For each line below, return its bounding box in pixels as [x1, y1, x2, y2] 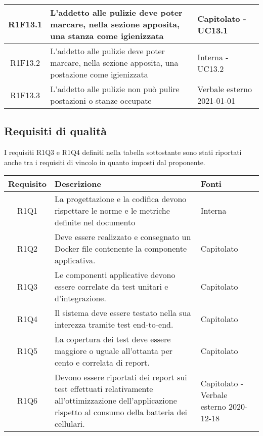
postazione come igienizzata [50, 68, 148, 80]
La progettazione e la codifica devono [55, 193, 187, 205]
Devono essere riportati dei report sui [55, 371, 187, 383]
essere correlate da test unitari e [55, 281, 168, 293]
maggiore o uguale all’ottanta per [55, 345, 173, 357]
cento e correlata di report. [55, 356, 150, 369]
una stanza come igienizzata [50, 30, 164, 42]
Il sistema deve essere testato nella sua [55, 307, 191, 319]
